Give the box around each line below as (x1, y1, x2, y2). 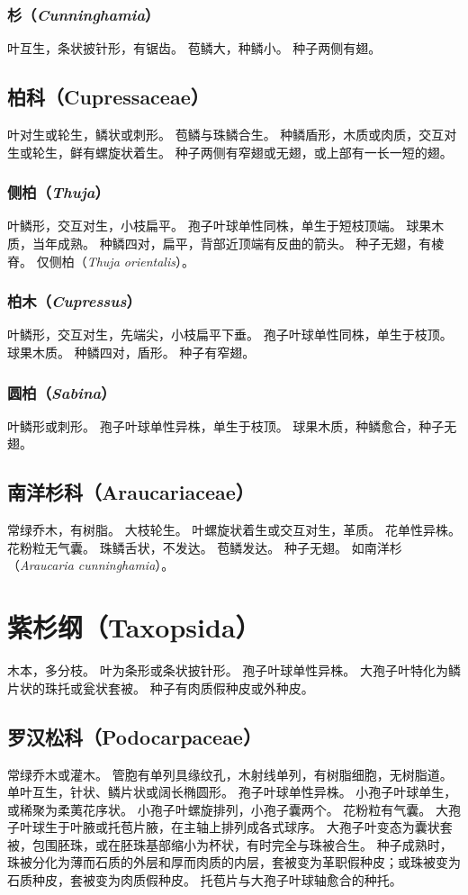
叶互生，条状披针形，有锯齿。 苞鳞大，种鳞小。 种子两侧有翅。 (7, 39, 382, 58)
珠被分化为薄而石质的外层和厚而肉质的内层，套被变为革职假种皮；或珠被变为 (7, 853, 461, 872)
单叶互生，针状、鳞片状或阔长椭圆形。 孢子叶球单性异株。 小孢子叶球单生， (7, 782, 457, 801)
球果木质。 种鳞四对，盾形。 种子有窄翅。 (7, 343, 256, 362)
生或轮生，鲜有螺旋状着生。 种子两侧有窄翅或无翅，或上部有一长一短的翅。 (7, 142, 453, 161)
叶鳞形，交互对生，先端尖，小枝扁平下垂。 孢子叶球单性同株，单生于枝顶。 (7, 325, 453, 344)
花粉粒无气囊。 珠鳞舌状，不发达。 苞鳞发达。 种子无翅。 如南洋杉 (7, 538, 402, 556)
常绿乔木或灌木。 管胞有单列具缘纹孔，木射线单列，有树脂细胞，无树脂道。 (7, 764, 453, 783)
